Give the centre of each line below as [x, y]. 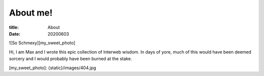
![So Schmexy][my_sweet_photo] [42, 43]
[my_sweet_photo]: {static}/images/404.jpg [53, 68]
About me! [31, 13]
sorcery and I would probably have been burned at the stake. [70, 59]
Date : [15, 34]
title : [14, 27]
